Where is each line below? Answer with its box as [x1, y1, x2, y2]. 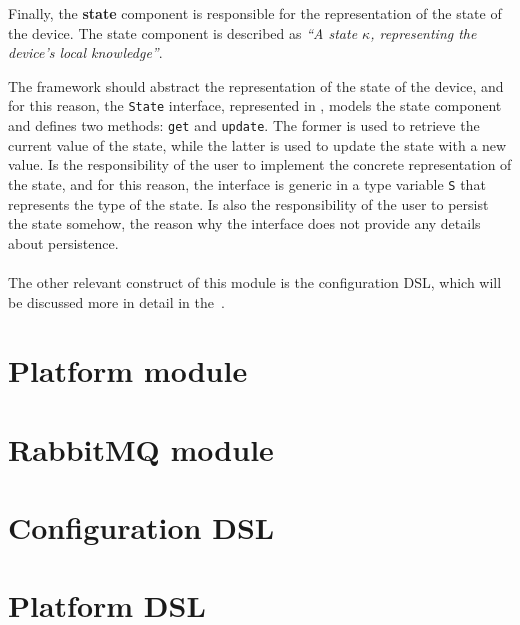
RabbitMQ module [8, 428, 274, 469]
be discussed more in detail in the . [8, 291, 225, 312]
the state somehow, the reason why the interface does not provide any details [8, 213, 481, 234]
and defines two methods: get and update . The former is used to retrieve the [8, 115, 480, 136]
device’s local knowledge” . [8, 42, 163, 63]
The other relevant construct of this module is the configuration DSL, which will [8, 271, 502, 292]
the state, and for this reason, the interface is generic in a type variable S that [8, 173, 486, 194]
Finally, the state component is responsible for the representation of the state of [8, 3, 502, 23]
